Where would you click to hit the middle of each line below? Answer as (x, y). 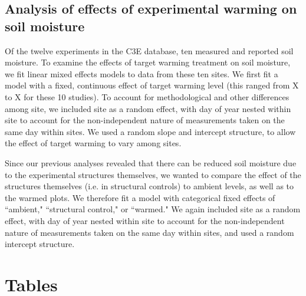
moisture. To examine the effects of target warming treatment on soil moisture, (148, 62)
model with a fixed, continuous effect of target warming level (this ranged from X (152, 85)
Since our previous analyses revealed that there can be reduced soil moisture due (151, 162)
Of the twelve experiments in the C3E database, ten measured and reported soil (149, 50)
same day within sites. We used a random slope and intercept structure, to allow (150, 131)
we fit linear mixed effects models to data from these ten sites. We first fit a (142, 73)
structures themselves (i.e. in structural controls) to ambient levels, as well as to (149, 186)
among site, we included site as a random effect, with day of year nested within (148, 108)
